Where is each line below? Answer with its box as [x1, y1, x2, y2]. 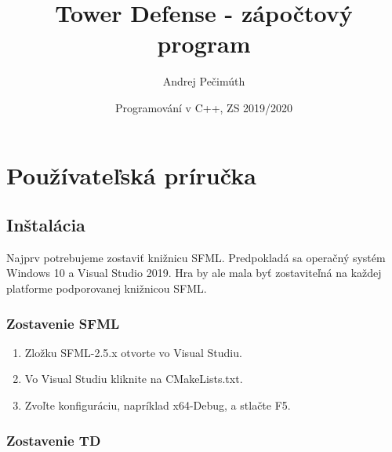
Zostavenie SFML [6, 313, 120, 333]
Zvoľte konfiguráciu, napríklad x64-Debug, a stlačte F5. [24, 397, 291, 414]
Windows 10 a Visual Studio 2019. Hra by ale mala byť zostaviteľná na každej [6, 264, 382, 281]
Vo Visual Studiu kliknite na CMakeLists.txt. [24, 370, 243, 387]
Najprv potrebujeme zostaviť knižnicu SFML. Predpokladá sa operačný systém [6, 249, 386, 265]
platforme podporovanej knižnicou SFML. [6, 280, 207, 297]
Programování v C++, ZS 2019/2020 [114, 99, 293, 115]
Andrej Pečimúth [162, 73, 245, 89]
